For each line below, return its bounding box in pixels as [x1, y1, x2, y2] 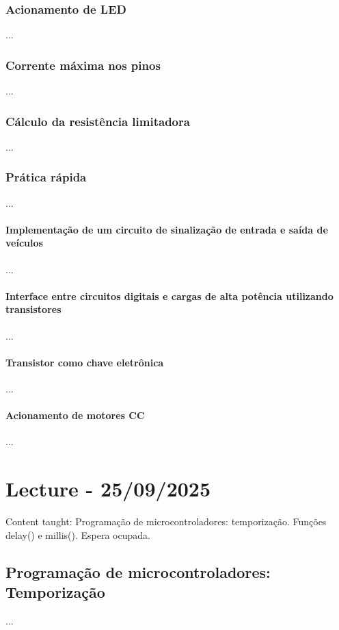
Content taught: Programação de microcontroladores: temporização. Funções [5, 514, 327, 529]
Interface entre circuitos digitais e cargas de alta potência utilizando [5, 288, 334, 303]
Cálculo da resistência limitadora [5, 112, 190, 129]
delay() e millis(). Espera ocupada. [5, 527, 150, 542]
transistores [5, 302, 62, 316]
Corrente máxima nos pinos [5, 56, 161, 73]
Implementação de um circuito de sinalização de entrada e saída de [5, 222, 328, 236]
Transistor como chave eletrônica [5, 355, 164, 369]
